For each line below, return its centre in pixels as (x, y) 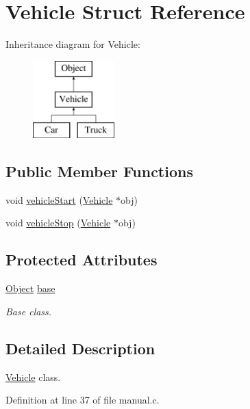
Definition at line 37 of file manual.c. (83, 400)
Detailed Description (80, 348)
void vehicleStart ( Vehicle (59, 199)
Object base (30, 288)
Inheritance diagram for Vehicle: (73, 44)
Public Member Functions (99, 171)
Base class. (29, 311)
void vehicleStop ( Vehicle (58, 223)
